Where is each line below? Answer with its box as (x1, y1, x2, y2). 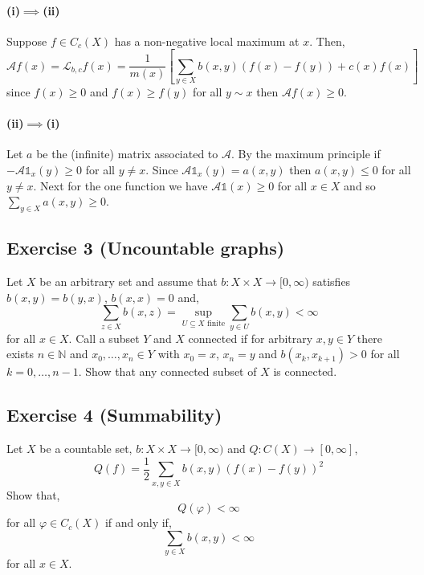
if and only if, (104, 514, 172, 531)
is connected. (273, 363, 337, 380)
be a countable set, (39, 440, 132, 457)
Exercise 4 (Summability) (6, 402, 222, 427)
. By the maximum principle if (230, 145, 381, 162)
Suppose (6, 32, 47, 49)
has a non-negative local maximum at (114, 32, 300, 49)
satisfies (312, 273, 351, 290)
